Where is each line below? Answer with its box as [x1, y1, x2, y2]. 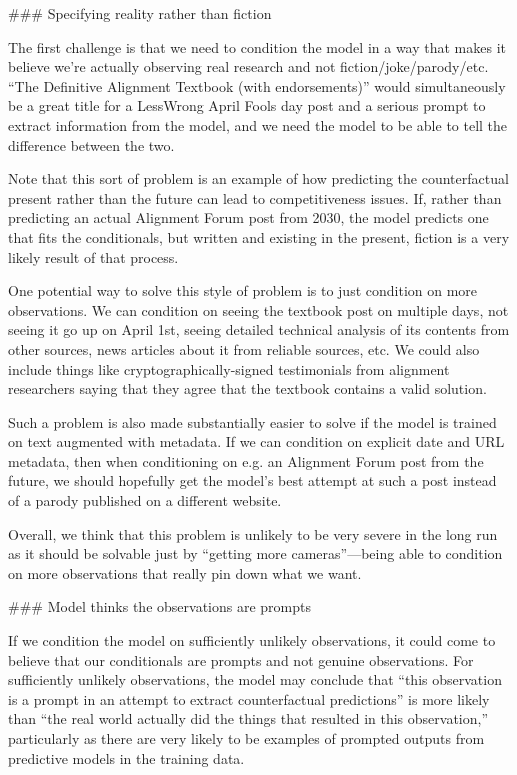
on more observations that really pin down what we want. [8, 562, 362, 583]
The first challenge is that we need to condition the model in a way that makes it [8, 36, 506, 57]
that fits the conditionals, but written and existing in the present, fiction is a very [8, 226, 510, 247]
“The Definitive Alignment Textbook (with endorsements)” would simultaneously [8, 75, 506, 96]
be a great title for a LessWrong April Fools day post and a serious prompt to [8, 95, 486, 116]
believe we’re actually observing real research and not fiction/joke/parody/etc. [8, 56, 489, 77]
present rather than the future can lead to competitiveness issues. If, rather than [8, 187, 502, 208]
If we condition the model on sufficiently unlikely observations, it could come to [8, 630, 496, 651]
